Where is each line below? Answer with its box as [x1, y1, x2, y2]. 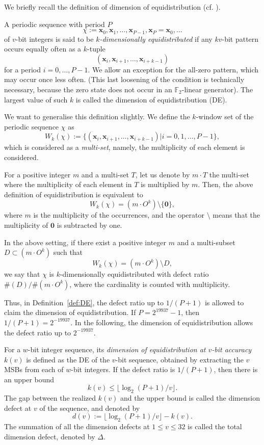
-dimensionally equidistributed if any [99, 33, 213, 44]
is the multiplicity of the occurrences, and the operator [33, 210, 204, 220]
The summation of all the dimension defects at [4, 421, 150, 432]
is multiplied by [140, 179, 190, 190]
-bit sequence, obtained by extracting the [115, 354, 244, 364]
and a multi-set [81, 169, 129, 179]
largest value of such [4, 94, 68, 104]
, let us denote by [135, 169, 190, 179]
